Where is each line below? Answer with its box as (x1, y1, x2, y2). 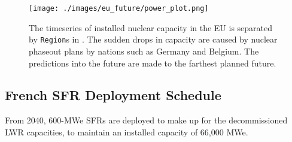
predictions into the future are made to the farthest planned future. (29, 56, 276, 69)
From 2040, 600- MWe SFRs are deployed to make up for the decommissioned (5, 114, 288, 126)
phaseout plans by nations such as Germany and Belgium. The (29, 44, 259, 57)
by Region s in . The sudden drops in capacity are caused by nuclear (29, 33, 278, 46)
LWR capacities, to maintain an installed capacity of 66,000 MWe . (5, 125, 248, 138)
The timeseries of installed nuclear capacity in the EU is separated (29, 21, 273, 34)
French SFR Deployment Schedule (5, 86, 221, 104)
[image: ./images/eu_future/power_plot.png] (29, 4, 209, 13)
